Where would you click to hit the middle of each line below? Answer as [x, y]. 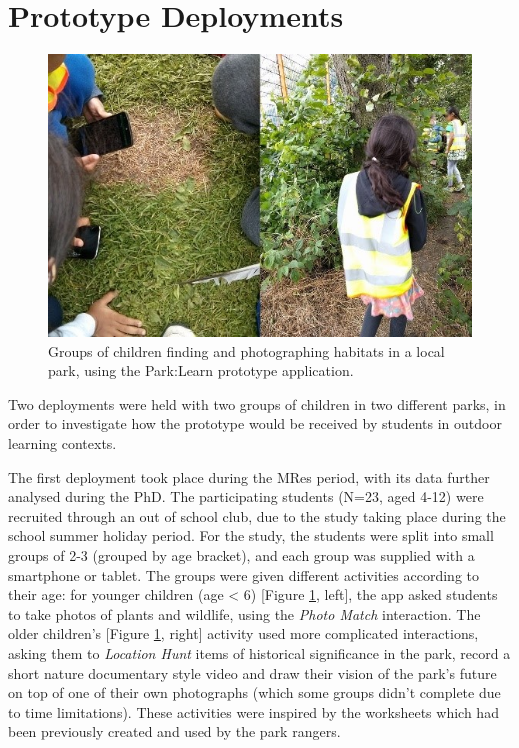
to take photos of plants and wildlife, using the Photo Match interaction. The [244, 613]
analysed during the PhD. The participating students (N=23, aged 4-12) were [246, 496]
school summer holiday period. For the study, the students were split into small [251, 535]
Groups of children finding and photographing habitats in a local [246, 350]
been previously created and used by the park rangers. [174, 731]
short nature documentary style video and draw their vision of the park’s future [252, 672]
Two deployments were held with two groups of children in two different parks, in [257, 403]
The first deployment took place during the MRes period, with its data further [249, 476]
